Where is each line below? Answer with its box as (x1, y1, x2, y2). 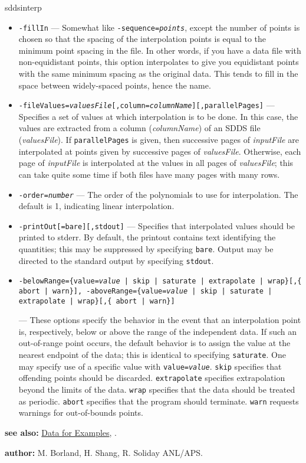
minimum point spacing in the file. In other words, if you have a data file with (18, 44, 301, 56)
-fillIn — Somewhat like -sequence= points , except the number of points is (18, 21, 300, 33)
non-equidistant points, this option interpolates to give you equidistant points (18, 56, 299, 68)
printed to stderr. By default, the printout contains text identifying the (18, 231, 276, 243)
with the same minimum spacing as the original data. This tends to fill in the (18, 67, 298, 80)
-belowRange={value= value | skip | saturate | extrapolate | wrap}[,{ (18, 277, 302, 286)
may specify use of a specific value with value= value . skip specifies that (18, 360, 282, 372)
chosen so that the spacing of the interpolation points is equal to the (18, 32, 266, 45)
